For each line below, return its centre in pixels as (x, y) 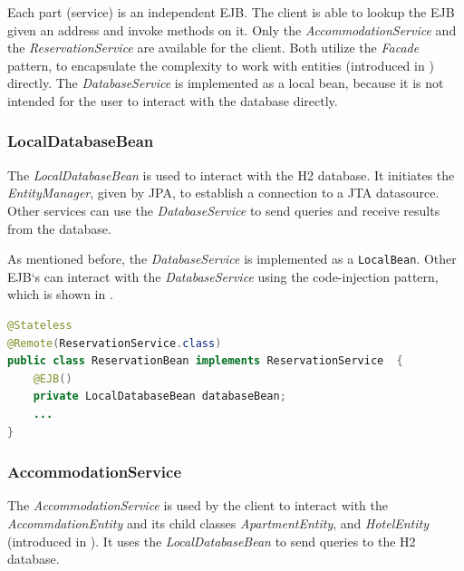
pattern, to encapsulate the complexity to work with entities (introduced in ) (221, 65)
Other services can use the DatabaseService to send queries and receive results (224, 210)
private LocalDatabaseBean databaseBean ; (159, 397)
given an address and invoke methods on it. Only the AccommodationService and (232, 29)
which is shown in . (60, 294)
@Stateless (40, 325)
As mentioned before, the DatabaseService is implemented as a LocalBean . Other (232, 259)
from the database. (59, 228)
